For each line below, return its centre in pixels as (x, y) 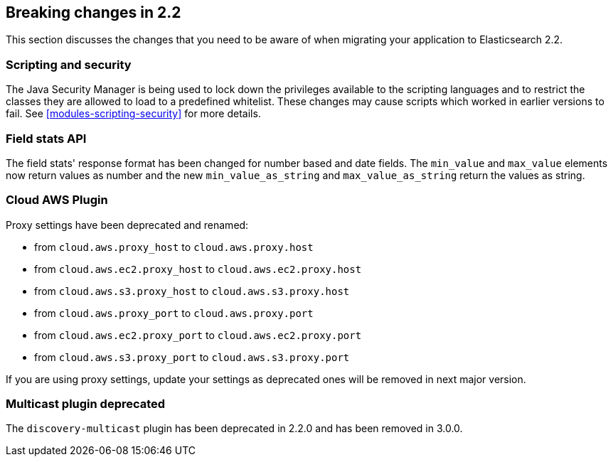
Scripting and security (69, 64)
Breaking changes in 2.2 (94, 12)
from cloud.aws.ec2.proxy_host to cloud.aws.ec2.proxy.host (198, 269)
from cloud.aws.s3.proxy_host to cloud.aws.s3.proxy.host (192, 291)
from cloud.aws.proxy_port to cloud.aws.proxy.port (174, 313)
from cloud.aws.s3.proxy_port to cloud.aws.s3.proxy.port (192, 357)
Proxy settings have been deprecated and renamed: (127, 225)
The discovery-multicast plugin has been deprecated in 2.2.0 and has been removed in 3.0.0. (234, 429)
